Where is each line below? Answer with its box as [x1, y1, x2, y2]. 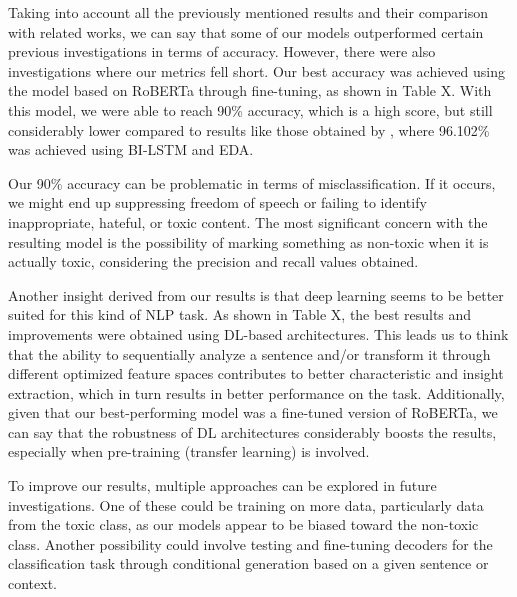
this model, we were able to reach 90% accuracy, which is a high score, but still [8, 99, 493, 120]
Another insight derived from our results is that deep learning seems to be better [8, 284, 504, 305]
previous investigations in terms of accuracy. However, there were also [8, 41, 436, 62]
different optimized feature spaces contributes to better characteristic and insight [8, 363, 504, 384]
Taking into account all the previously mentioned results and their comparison [8, 2, 488, 22]
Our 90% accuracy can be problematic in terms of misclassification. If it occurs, [8, 172, 496, 193]
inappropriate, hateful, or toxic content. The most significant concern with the [8, 211, 488, 232]
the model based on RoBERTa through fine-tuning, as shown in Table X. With [8, 80, 492, 101]
